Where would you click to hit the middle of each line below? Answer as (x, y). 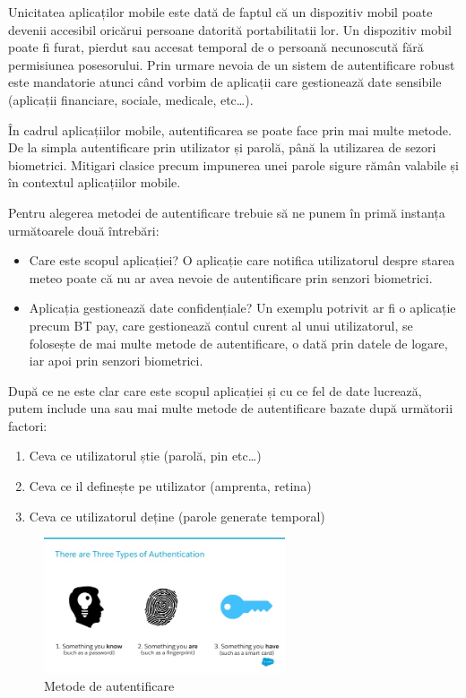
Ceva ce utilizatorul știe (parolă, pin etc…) (145, 456)
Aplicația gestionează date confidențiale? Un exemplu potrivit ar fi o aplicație (242, 308)
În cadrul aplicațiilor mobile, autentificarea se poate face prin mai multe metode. (230, 129)
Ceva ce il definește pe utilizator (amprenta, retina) (170, 486)
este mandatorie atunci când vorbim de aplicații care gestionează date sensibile (225, 82)
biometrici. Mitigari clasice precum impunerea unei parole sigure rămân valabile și (233, 164)
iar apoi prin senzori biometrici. (116, 361)
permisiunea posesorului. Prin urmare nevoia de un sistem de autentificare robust (232, 64)
